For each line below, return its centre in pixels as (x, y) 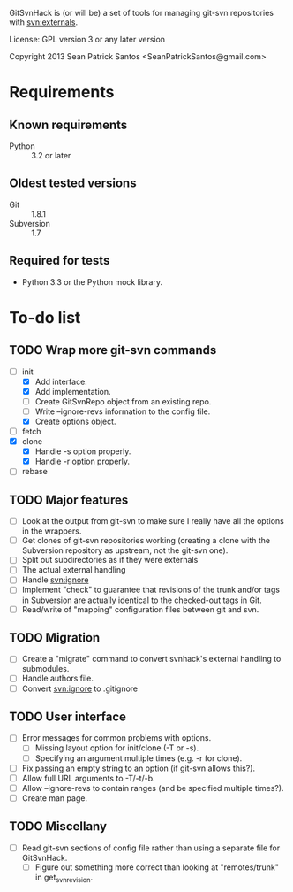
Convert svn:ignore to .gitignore (80, 688)
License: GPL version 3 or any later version (87, 39)
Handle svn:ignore (55, 580)
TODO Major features (69, 500)
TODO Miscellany (58, 827)
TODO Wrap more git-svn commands (113, 350)
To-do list (45, 317)
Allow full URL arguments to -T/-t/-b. (89, 778)
